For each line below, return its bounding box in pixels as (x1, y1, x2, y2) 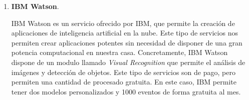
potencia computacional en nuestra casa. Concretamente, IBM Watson (11, 47, 228, 57)
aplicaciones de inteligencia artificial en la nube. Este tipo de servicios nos (11, 27, 238, 38)
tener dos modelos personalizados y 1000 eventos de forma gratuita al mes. (11, 86, 241, 96)
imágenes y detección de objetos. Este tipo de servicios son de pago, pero (11, 66, 235, 77)
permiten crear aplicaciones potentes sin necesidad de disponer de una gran (11, 37, 242, 47)
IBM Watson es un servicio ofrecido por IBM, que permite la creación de (11, 17, 235, 28)
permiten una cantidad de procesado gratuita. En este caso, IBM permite (11, 76, 236, 87)
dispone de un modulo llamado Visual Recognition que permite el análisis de (11, 56, 245, 67)
